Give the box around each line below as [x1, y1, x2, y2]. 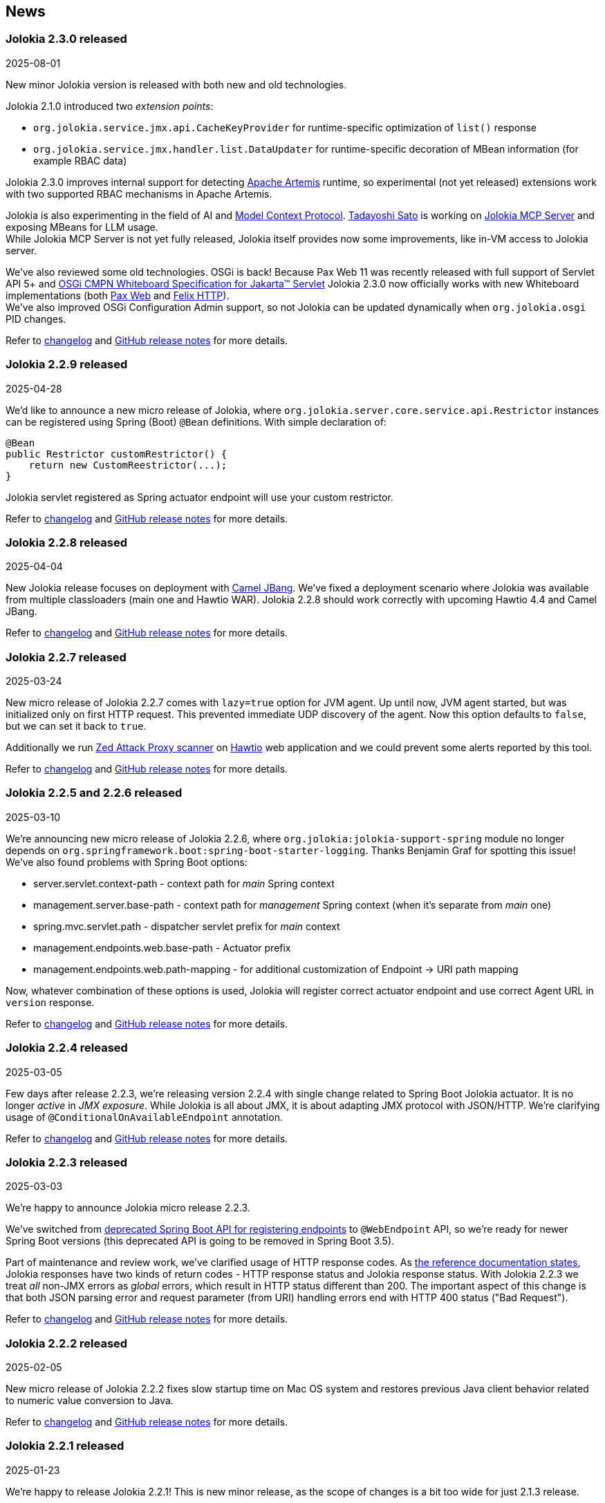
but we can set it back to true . [6, 720, 147, 732]
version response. [6, 996, 95, 1008]
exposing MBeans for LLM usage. [6, 220, 158, 233]
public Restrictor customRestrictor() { [6, 448, 227, 460]
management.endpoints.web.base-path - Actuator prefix [33, 941, 291, 954]
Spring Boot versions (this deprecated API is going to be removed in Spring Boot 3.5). [6, 1235, 395, 1247]
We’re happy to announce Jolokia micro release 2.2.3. [6, 1202, 250, 1214]
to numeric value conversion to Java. [6, 1395, 174, 1407]
